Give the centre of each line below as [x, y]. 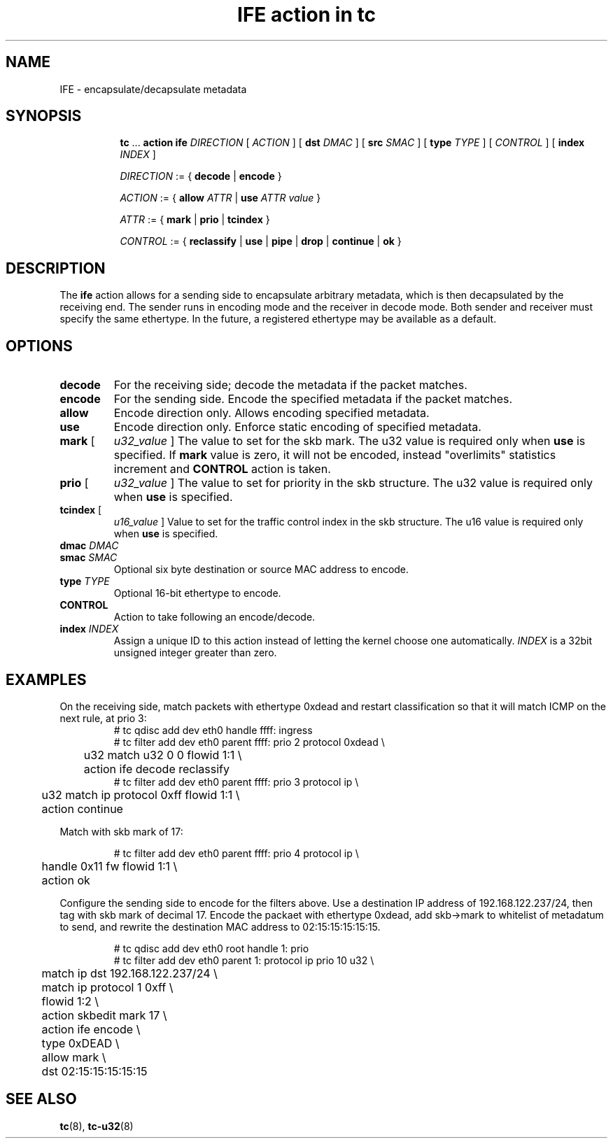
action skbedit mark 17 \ [104, 1015]
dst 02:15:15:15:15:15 [94, 1071]
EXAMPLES [46, 679]
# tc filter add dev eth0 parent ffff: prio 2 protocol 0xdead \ [249, 742]
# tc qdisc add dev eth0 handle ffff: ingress [213, 730]
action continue [82, 808]
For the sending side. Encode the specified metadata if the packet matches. [313, 399]
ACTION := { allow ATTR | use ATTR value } [220, 198]
